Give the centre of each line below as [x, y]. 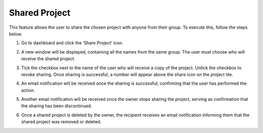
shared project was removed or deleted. [61, 122]
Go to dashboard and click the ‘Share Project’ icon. [72, 43]
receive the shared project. [48, 59]
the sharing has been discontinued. [56, 106]
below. [16, 34]
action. [28, 90]
